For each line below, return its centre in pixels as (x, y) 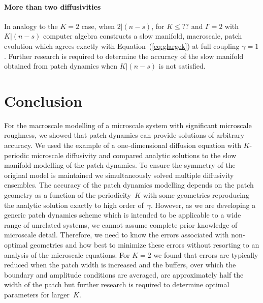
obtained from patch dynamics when (61, 66)
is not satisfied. (182, 66)
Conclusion (43, 100)
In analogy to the (31, 26)
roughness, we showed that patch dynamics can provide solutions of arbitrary (124, 135)
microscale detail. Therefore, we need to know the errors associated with (117, 235)
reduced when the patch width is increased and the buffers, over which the (120, 265)
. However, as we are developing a (203, 205)
